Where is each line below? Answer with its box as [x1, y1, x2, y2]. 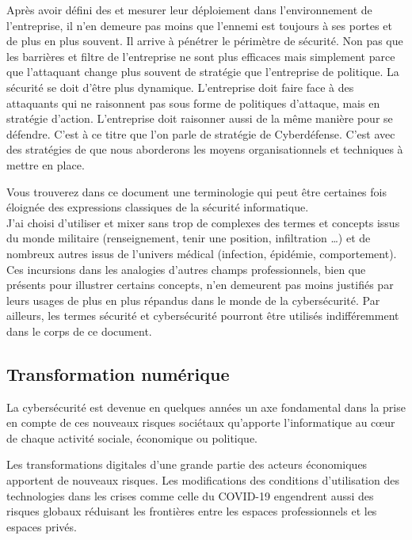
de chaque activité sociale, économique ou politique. [6, 429, 258, 446]
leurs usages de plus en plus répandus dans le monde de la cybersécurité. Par [6, 291, 380, 308]
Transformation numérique [6, 361, 230, 386]
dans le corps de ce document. [6, 322, 152, 339]
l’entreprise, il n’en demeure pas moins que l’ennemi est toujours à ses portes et [6, 17, 392, 33]
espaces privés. [6, 518, 77, 534]
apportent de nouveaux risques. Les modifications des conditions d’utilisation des [6, 472, 399, 489]
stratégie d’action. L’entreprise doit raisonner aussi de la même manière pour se [6, 110, 393, 127]
